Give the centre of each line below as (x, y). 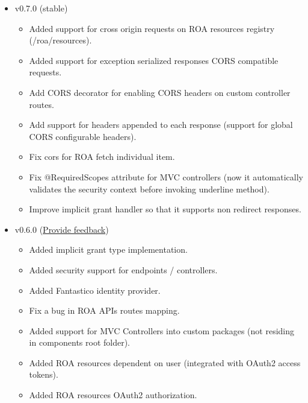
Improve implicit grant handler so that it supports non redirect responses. (165, 209)
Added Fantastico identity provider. (95, 290)
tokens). (44, 374)
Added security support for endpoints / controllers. (123, 269)
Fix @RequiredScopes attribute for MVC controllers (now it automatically (166, 176)
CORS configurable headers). (83, 136)
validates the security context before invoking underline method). (149, 189)
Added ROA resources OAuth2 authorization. (113, 395)
